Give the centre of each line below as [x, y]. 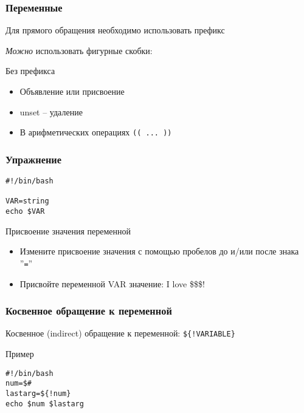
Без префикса [30, 71]
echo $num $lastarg [45, 404]
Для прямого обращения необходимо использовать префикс [115, 30]
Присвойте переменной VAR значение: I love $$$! [112, 283]
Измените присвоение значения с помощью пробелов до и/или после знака [159, 251]
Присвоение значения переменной [68, 230]
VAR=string [27, 201]
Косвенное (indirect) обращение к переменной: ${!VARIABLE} [120, 333]
